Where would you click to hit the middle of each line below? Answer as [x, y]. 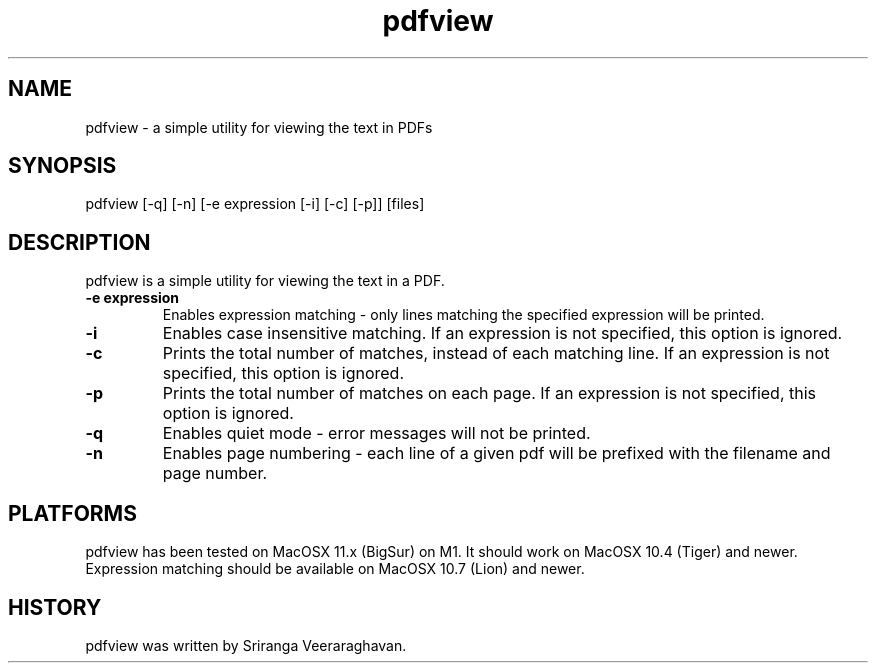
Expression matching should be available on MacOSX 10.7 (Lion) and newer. [335, 569]
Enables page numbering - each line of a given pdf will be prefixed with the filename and [496, 453]
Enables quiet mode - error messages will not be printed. [376, 433]
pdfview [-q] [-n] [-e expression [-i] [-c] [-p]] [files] [255, 204]
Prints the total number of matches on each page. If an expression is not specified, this [489, 393]
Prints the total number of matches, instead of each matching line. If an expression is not [496, 353]
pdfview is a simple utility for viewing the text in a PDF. [265, 281]
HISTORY [55, 607]
